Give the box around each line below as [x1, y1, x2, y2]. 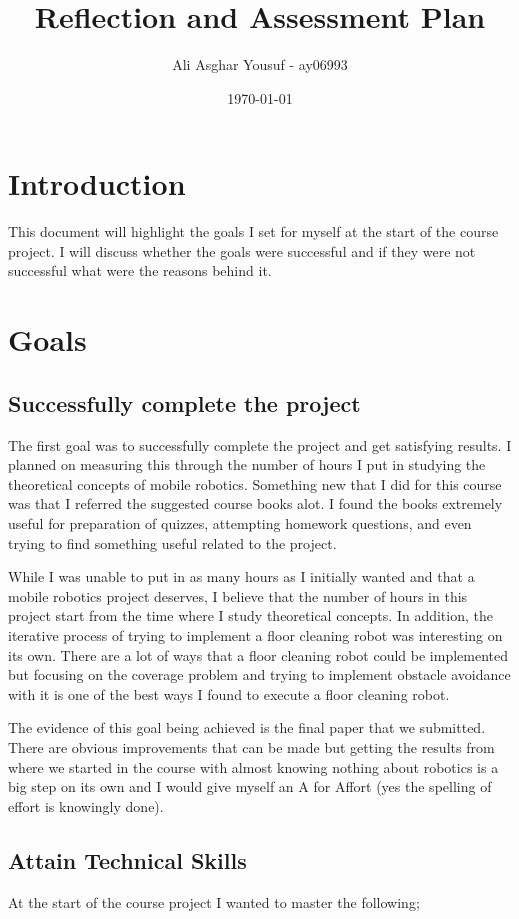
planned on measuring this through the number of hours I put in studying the [8, 454, 486, 475]
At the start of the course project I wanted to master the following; [8, 891, 420, 912]
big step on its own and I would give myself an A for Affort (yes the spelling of [8, 776, 492, 797]
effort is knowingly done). [8, 795, 164, 816]
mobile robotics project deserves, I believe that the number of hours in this [8, 585, 468, 606]
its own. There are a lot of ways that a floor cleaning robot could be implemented [8, 644, 509, 665]
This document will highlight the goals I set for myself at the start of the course [8, 221, 499, 242]
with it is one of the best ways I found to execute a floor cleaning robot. [8, 683, 450, 704]
